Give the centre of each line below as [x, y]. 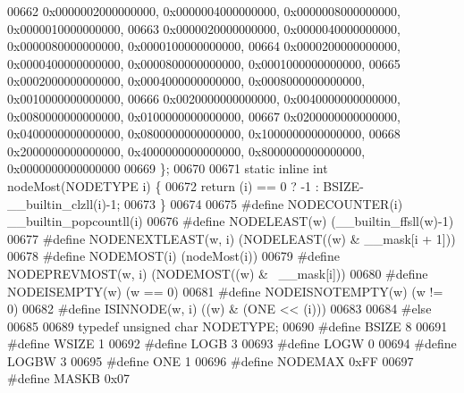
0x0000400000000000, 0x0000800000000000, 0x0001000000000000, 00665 [204, 63]
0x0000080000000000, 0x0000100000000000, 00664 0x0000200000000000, [204, 46]
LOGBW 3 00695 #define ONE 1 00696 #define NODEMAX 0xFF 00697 [211, 360]
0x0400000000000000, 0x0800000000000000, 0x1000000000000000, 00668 [204, 134]
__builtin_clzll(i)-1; [64, 203]
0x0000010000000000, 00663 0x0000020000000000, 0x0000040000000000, [204, 28]
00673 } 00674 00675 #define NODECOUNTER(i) [264, 203]
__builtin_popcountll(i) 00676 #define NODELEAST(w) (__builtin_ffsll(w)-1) [231, 221]
